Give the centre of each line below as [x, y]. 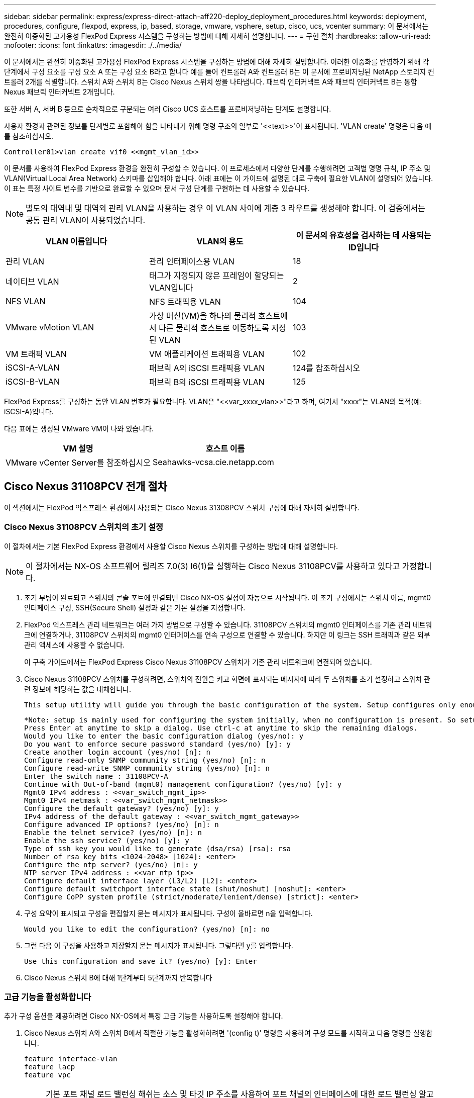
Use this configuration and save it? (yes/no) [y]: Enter [141, 961]
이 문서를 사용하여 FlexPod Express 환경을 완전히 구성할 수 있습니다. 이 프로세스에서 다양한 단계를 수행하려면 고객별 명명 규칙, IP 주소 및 [217, 168]
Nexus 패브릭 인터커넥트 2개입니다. [60, 92]
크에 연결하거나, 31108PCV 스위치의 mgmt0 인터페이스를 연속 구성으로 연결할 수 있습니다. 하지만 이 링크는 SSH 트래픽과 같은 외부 [227, 634]
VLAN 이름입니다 [76, 241]
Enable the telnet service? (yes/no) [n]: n [113, 832]
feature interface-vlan [71, 1059]
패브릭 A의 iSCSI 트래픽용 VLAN [207, 368]
